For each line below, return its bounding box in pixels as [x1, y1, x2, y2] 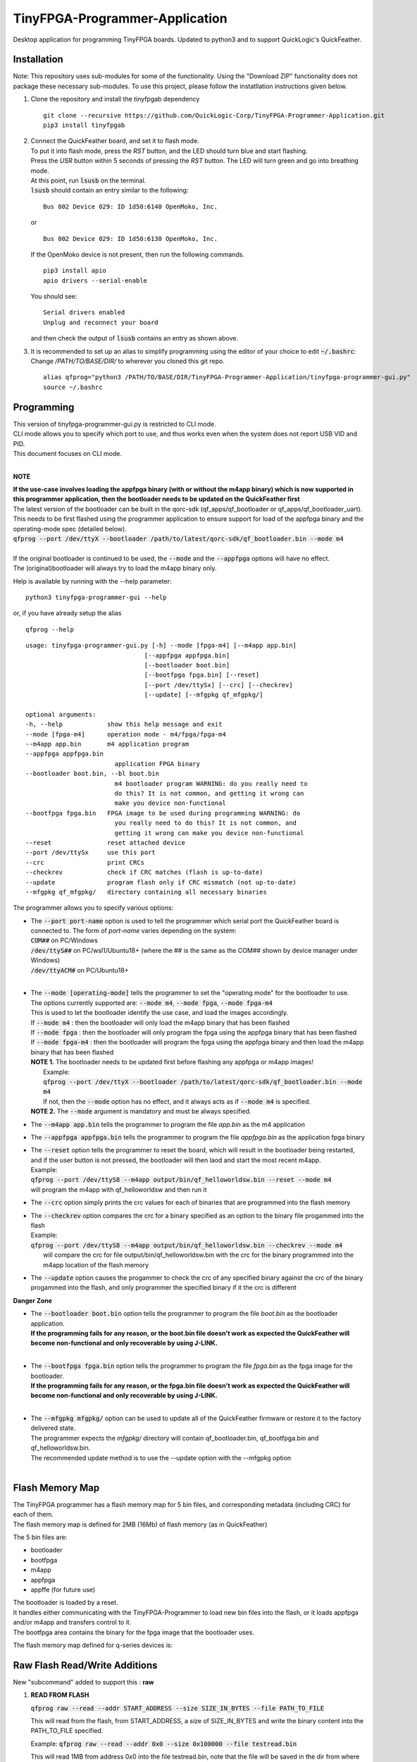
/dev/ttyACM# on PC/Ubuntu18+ [30, 966, 129, 974]
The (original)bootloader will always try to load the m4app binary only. [13, 564, 217, 572]
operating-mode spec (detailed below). [13, 524, 127, 533]
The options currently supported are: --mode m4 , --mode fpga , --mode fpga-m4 [30, 998, 273, 1007]
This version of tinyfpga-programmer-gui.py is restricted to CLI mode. [13, 419, 216, 428]
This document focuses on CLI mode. [13, 449, 123, 457]
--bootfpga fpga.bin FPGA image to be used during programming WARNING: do [25, 809, 301, 817]
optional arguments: [25, 710, 97, 718]
